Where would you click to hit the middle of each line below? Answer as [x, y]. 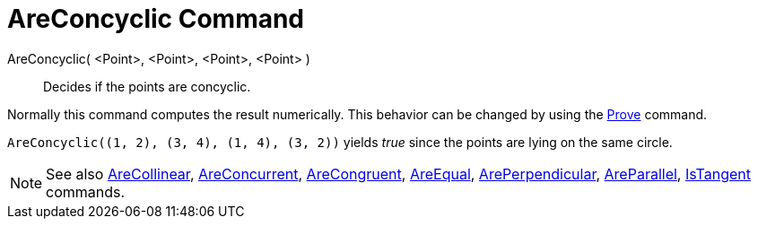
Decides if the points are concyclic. [147, 86]
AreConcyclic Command [156, 19]
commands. [86, 191]
